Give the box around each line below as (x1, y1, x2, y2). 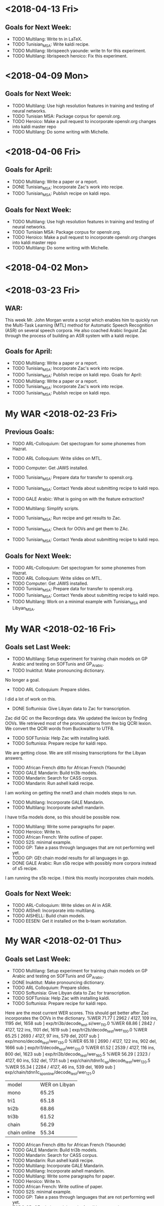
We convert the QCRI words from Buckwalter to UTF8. (5, 725, 115, 731)
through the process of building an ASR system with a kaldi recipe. (5, 333, 140, 339)
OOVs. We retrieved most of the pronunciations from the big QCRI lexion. (5, 721, 152, 726)
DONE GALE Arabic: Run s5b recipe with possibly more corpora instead (12, 860, 157, 866)
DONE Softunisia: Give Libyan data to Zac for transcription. (12, 706, 131, 712)
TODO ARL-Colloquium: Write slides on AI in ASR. (12, 902, 112, 908)
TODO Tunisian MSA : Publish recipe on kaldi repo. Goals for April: (12, 372, 142, 379)
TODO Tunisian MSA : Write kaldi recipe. (12, 41, 90, 48)
